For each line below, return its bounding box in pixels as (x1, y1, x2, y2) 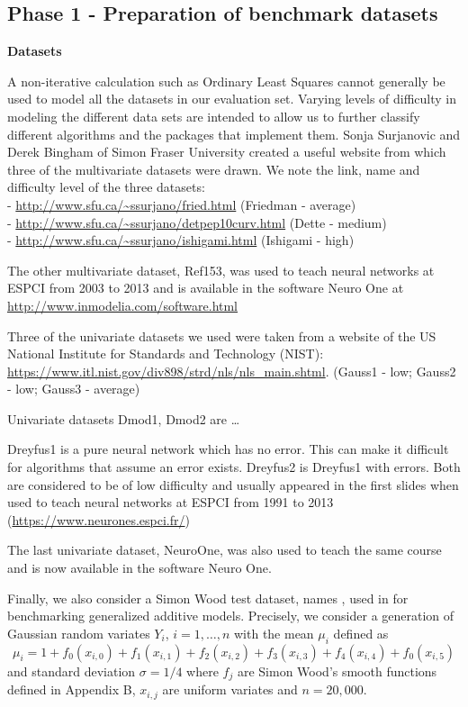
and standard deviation (7, 661, 136, 680)
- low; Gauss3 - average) (7, 379, 140, 398)
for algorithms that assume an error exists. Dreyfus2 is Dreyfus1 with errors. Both (7, 458, 461, 476)
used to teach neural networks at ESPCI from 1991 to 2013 (7, 493, 334, 512)
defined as (333, 623, 389, 642)
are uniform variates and (162, 680, 298, 699)
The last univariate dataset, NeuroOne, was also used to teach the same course (7, 540, 442, 559)
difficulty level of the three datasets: (7, 177, 205, 196)
